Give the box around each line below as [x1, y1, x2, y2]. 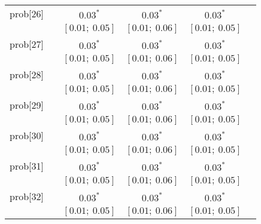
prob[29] [10, 98, 44, 112]
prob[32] [10, 189, 44, 203]
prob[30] [10, 128, 44, 142]
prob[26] [10, 7, 44, 20]
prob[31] [10, 159, 44, 173]
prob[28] [10, 67, 44, 81]
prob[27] [10, 37, 44, 51]
